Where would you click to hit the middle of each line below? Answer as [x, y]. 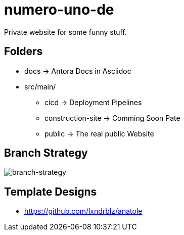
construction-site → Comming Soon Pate [112, 118]
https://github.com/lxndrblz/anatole [83, 211]
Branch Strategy [46, 153]
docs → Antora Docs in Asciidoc [78, 71]
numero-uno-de [59, 10]
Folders [24, 52]
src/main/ [40, 86]
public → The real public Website [99, 133]
